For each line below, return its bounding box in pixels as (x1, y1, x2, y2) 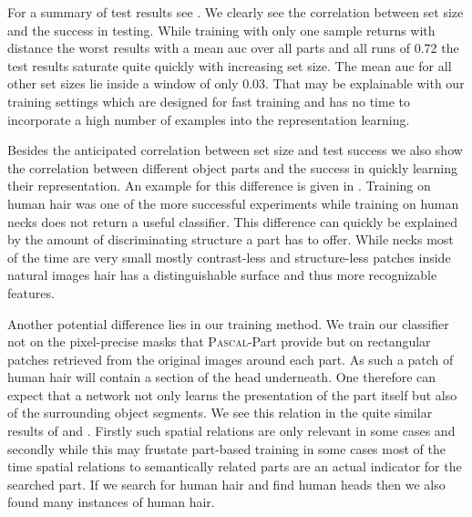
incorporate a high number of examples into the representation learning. (7, 109, 410, 129)
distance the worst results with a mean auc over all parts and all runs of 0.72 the (7, 38, 459, 57)
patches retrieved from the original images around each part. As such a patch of (7, 349, 454, 368)
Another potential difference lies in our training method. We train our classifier (7, 314, 449, 333)
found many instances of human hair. (7, 492, 215, 512)
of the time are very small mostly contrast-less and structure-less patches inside (7, 247, 451, 266)
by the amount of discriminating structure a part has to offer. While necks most (7, 230, 454, 249)
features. (7, 283, 55, 302)
